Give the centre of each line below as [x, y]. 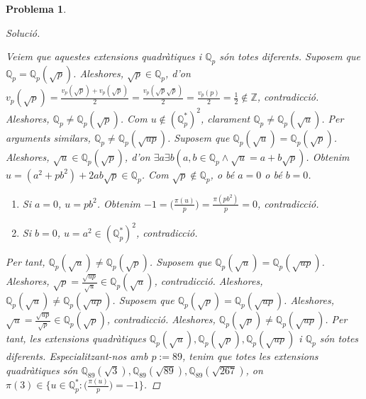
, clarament [225, 118]
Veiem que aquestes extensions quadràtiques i [104, 56]
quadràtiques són [42, 370]
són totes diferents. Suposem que [290, 56]
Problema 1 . [36, 9]
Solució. [23, 32]
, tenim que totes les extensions [250, 356]
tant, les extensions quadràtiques [76, 338]
